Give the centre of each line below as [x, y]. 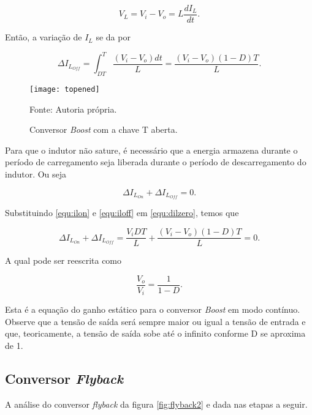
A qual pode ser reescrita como [63, 260]
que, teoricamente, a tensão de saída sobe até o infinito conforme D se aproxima [155, 333]
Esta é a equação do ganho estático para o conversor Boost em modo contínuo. [153, 309]
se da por [113, 37]
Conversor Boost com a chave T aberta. [104, 129]
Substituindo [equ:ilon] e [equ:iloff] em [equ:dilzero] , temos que [122, 213]
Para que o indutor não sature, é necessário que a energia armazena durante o [151, 150]
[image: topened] [65, 89]
